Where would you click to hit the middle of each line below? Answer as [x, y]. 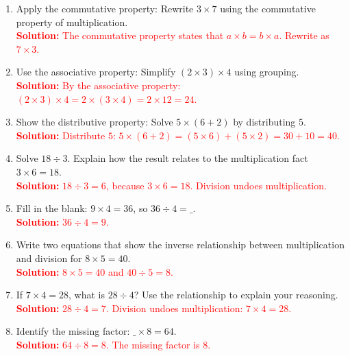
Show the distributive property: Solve [95, 122]
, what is [87, 295]
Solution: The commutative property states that [120, 35]
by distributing [264, 122]
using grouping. [267, 72]
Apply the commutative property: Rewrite [105, 8]
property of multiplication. [72, 22]
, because [125, 185]
